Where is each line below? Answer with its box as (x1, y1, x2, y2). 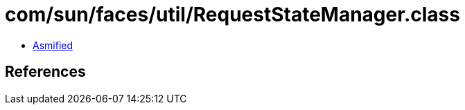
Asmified (33, 39, 73, 51)
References (5, 63, 86, 81)
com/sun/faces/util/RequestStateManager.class (5, 3, 460, 26)
